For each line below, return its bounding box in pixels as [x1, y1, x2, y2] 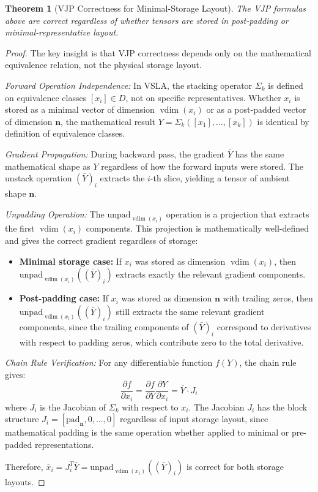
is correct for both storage [186, 460, 284, 472]
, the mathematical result [61, 115, 155, 127]
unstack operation [5, 172, 72, 184]
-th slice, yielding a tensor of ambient [150, 172, 290, 184]
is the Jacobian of [40, 400, 106, 413]
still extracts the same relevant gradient [116, 305, 265, 317]
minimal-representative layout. [5, 26, 119, 39]
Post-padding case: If [19, 292, 109, 305]
